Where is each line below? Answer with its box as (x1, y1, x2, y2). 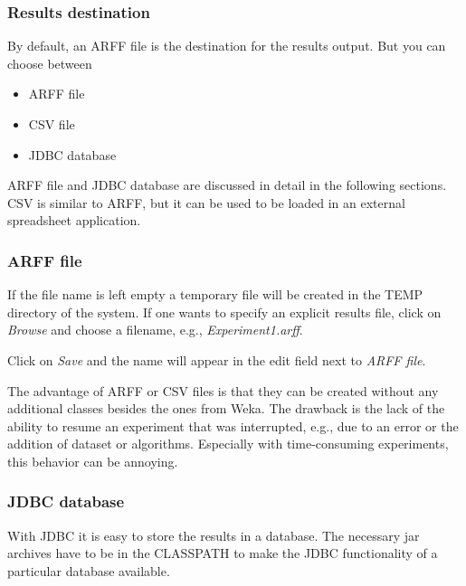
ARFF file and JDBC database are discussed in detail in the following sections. (7, 175, 447, 194)
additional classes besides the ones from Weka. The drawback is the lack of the (7, 399, 445, 418)
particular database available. (7, 561, 170, 580)
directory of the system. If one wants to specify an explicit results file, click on (7, 302, 442, 321)
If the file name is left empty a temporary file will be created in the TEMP (7, 285, 423, 304)
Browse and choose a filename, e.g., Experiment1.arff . (7, 320, 303, 339)
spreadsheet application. (7, 211, 141, 230)
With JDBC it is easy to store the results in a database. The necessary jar (7, 525, 420, 544)
